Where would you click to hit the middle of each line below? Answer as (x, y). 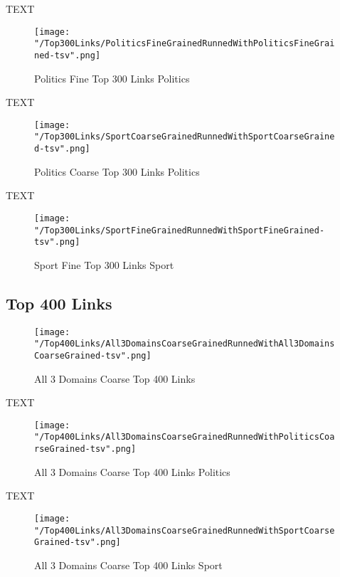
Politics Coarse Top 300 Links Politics (117, 171)
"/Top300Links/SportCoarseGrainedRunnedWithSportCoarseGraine (185, 137)
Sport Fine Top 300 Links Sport (104, 264)
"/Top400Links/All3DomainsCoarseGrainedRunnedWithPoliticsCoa (185, 437)
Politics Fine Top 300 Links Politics (112, 78)
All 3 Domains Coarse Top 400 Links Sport (128, 565)
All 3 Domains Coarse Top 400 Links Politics (132, 471)
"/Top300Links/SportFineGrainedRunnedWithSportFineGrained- (180, 230)
